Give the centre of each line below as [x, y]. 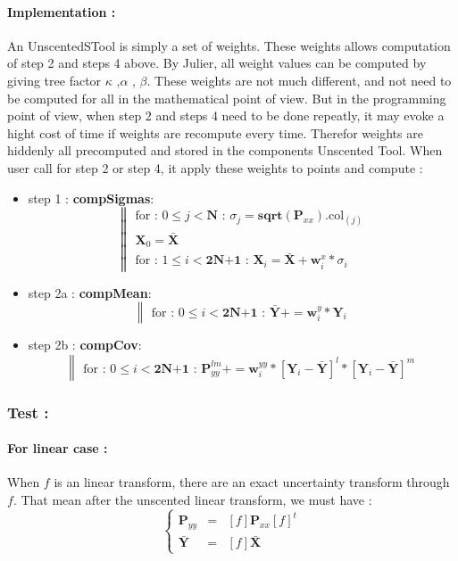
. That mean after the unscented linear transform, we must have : [192, 500]
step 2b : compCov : [85, 345]
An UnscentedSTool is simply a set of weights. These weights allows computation [229, 45]
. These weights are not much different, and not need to [299, 80]
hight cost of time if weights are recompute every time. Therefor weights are [215, 132]
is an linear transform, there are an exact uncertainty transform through [252, 482]
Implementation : [62, 11]
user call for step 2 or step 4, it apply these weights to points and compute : [215, 167]
